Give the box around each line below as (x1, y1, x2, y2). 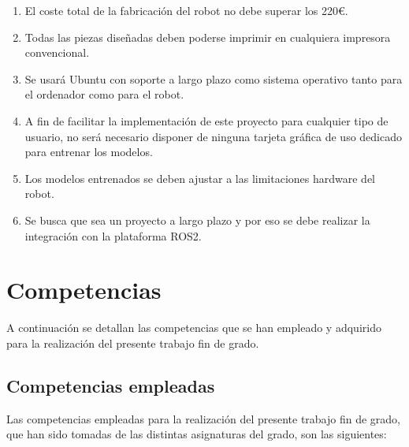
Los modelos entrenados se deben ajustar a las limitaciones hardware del (24, 169, 375, 186)
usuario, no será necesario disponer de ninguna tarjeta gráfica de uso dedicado (24, 128, 402, 144)
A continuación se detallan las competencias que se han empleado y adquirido (6, 319, 381, 336)
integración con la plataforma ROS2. (24, 227, 202, 244)
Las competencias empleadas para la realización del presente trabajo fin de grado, (6, 410, 401, 427)
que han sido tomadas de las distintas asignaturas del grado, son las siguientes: (6, 426, 387, 442)
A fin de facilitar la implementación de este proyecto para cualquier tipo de (24, 112, 389, 129)
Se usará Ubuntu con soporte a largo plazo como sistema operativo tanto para (24, 70, 403, 87)
